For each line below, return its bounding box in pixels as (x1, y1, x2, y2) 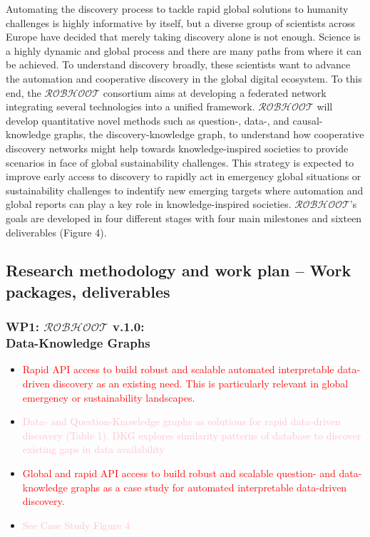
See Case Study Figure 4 (22, 517, 130, 532)
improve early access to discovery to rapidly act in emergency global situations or (6, 169, 361, 184)
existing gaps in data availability (22, 442, 165, 457)
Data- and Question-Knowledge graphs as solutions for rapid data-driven (22, 414, 341, 429)
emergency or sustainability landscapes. (22, 390, 195, 405)
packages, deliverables (6, 280, 170, 302)
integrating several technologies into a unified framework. (6, 99, 255, 114)
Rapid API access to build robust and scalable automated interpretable (22, 362, 334, 377)
